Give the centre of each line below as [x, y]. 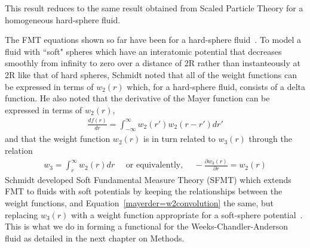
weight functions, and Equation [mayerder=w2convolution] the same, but [139, 203]
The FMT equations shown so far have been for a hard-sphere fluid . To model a [153, 40]
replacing [22, 214]
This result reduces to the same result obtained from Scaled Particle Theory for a [154, 8]
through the [270, 139]
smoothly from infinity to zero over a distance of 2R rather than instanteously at [153, 63]
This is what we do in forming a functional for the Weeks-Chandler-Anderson [147, 226]
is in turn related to [179, 139]
